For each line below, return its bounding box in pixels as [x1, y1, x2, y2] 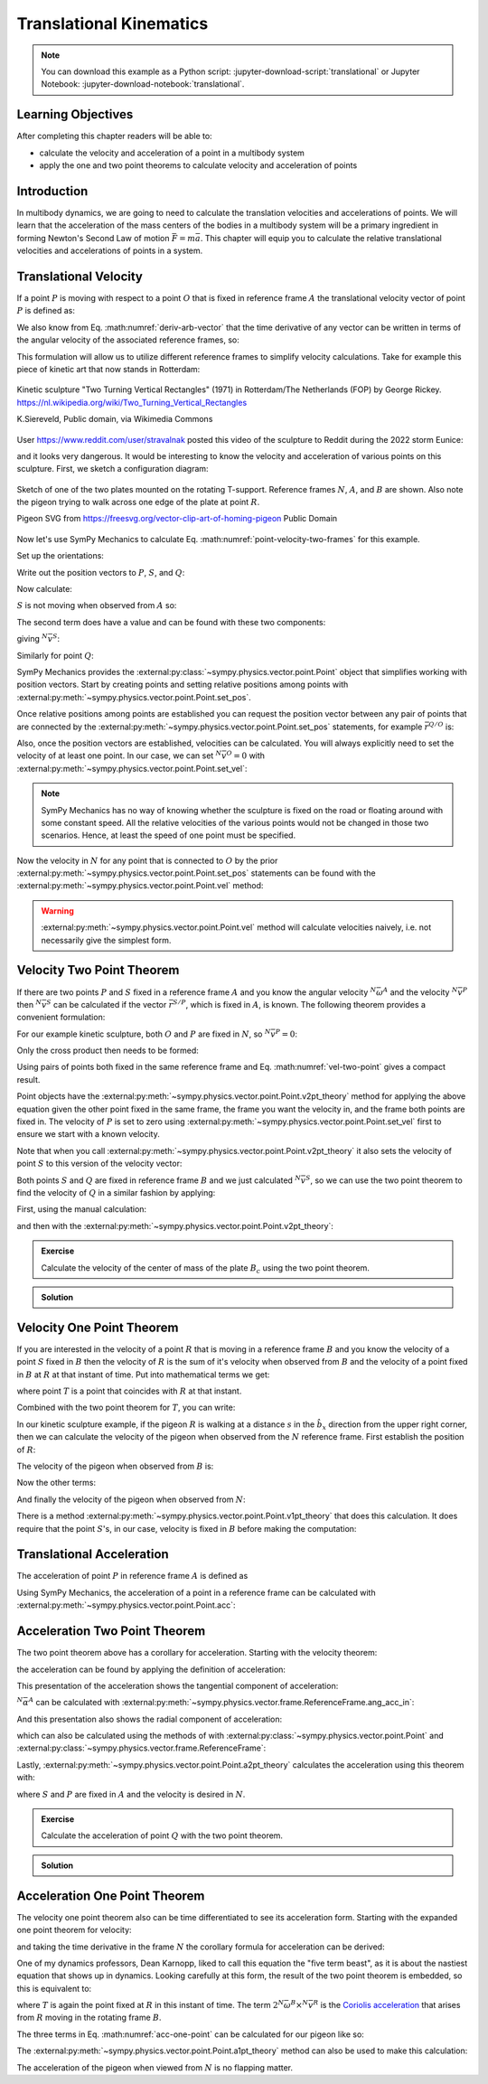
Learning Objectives [16, 107, 134, 122]
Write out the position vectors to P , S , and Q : [16, 567, 185, 577]
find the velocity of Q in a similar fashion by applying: [16, 1188, 216, 1197]
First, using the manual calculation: [16, 1204, 147, 1215]
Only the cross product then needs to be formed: [16, 1045, 199, 1056]
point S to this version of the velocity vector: [16, 1158, 183, 1169]
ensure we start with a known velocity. [16, 1129, 160, 1140]
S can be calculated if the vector [46, 999, 167, 1009]
